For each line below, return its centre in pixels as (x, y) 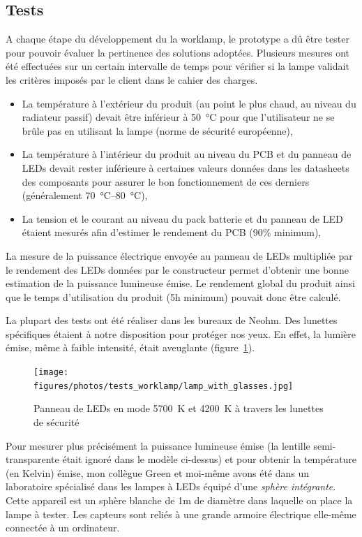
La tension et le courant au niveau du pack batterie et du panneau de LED (182, 218)
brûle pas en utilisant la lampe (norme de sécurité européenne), (157, 130)
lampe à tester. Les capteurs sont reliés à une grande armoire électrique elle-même (181, 514)
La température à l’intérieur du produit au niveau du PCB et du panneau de (187, 154)
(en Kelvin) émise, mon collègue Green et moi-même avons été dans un (158, 472)
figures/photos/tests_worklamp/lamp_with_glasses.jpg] (164, 386)
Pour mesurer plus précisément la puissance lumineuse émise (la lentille (158, 445)
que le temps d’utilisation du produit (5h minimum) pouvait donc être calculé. (173, 296)
